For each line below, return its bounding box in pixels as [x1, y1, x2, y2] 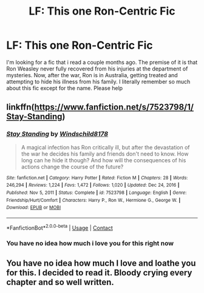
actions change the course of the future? [21, 163, 124, 170]
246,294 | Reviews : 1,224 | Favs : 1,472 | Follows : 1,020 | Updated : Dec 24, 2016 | [6, 182, 180, 188]
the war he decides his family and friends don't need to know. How [21, 150, 189, 157]
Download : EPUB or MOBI [6, 205, 61, 211]
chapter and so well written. [6, 277, 114, 287]
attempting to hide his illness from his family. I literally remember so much [6, 78, 191, 85]
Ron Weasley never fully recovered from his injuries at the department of [6, 65, 188, 72]
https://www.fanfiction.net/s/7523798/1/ [34, 102, 194, 112]
